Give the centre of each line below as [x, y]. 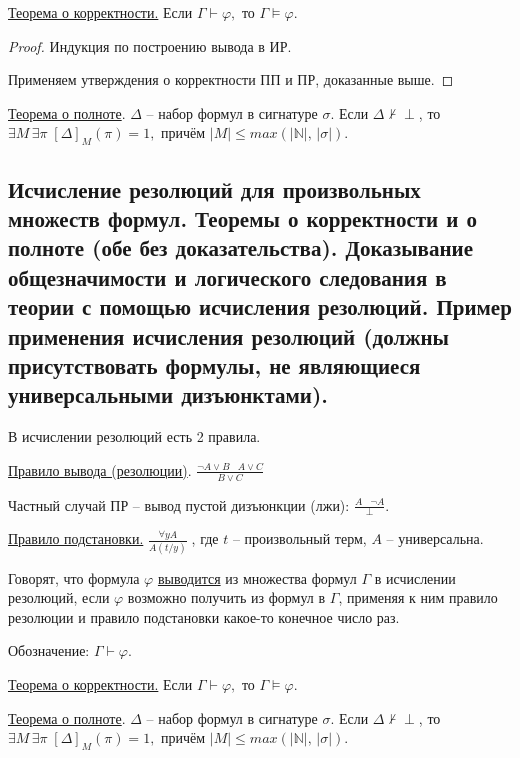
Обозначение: [49, 650]
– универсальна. [435, 538]
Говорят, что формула [74, 577]
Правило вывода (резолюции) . [100, 469]
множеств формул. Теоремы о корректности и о [242, 217]
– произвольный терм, [299, 538]
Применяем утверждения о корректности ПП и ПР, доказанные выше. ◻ [231, 79]
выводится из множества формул [257, 577]
